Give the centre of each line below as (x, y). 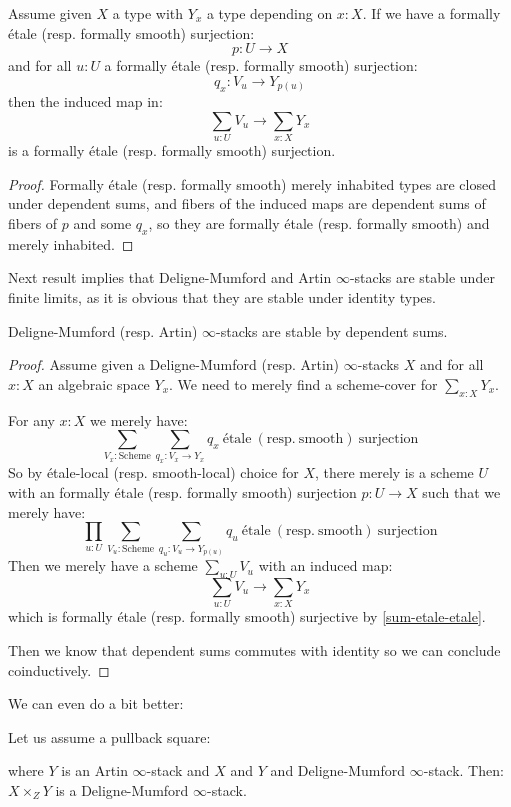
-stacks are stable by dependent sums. (332, 330)
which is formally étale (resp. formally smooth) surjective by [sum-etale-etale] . (247, 616)
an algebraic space (94, 383)
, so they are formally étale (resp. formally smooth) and (319, 223)
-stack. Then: (463, 770)
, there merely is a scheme (394, 472)
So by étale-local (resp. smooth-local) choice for (153, 472)
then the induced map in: (85, 101)
